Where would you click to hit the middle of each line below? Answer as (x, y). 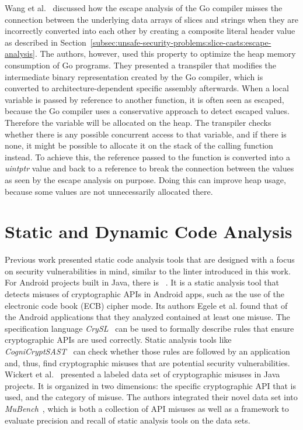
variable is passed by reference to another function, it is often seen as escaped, (144, 99)
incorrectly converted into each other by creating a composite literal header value (150, 31)
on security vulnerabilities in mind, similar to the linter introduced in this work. (148, 271)
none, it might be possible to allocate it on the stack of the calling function (139, 145)
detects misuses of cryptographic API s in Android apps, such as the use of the (144, 294)
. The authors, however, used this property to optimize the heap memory (165, 54)
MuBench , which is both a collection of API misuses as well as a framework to (147, 408)
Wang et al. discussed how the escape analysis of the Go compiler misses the (144, 8)
